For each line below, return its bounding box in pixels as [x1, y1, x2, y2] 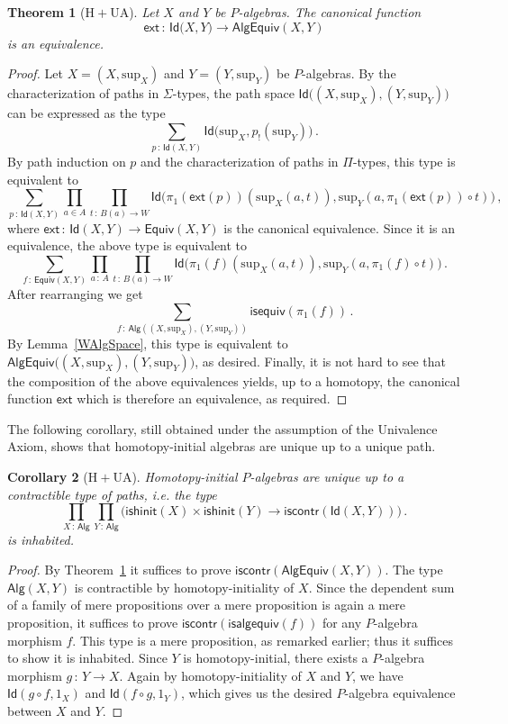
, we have [352, 665, 404, 684]
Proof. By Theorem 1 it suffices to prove [7, 560, 231, 579]
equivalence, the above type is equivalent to [7, 236, 248, 255]
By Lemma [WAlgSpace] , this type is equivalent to [7, 334, 288, 353]
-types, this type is [352, 152, 456, 171]
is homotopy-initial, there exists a [183, 648, 368, 667]
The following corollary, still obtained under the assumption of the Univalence [7, 419, 438, 438]
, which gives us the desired [181, 683, 332, 702]
